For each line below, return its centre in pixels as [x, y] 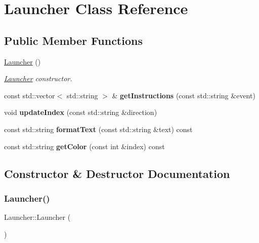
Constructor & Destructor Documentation [117, 173]
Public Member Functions [73, 40]
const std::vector [30, 95]
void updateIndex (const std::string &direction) [81, 112]
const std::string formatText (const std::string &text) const [98, 129]
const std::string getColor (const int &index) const [84, 146]
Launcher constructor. [38, 78]
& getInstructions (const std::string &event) [184, 95]
